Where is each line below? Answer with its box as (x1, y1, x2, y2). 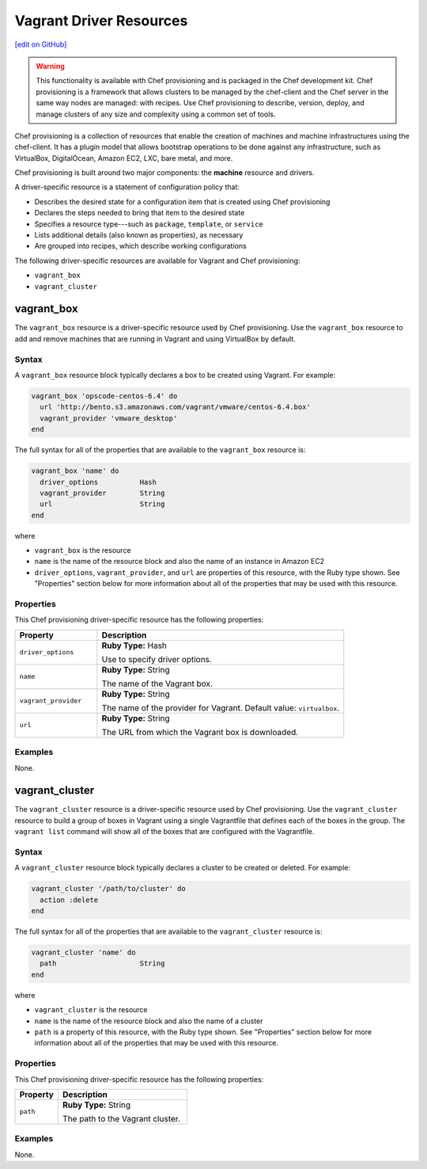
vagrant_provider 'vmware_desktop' (40, 413, 178, 423)
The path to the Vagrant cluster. (62, 1113, 181, 1124)
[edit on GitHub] (14, 40, 67, 49)
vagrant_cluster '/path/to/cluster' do (31, 884, 186, 893)
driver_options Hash (40, 478, 157, 486)
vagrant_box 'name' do (31, 466, 119, 475)
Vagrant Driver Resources (14, 12, 188, 29)
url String (40, 500, 165, 508)
